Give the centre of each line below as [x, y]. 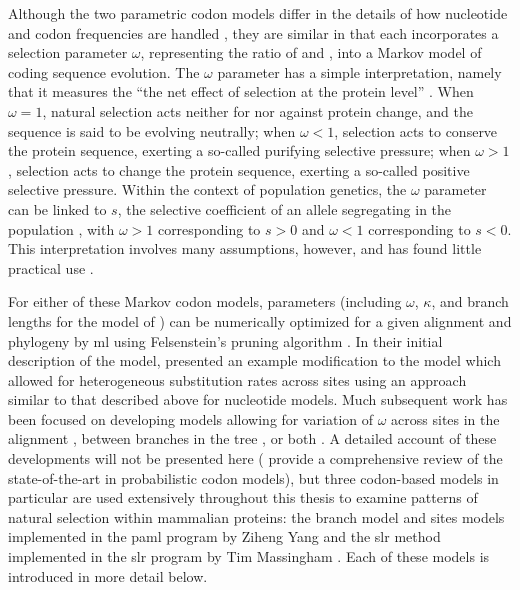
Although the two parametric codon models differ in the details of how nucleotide [258, 13]
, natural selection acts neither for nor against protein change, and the [257, 110]
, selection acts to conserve [416, 130]
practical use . [51, 267]
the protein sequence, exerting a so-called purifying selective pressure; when [239, 150]
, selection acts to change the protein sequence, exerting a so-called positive [239, 169]
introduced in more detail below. [108, 575]
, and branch [470, 301]
